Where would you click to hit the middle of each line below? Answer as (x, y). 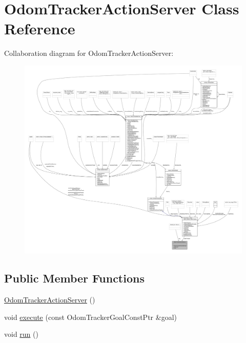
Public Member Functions (74, 278)
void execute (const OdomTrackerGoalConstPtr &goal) (90, 317)
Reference (40, 28)
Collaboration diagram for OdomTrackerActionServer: (89, 53)
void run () (21, 334)
